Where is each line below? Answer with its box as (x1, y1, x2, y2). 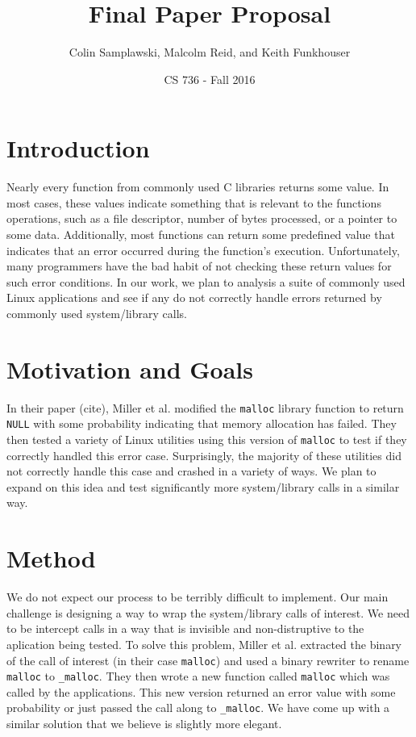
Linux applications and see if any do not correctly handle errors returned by (6, 289, 382, 306)
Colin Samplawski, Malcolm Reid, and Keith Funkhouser (69, 44, 351, 61)
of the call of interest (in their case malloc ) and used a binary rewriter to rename (6, 651, 410, 668)
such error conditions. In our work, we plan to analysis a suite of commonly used (6, 273, 406, 290)
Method (6, 542, 96, 575)
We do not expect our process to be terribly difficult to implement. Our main (6, 588, 389, 605)
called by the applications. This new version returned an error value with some (6, 683, 396, 700)
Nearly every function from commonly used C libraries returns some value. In (6, 178, 389, 195)
